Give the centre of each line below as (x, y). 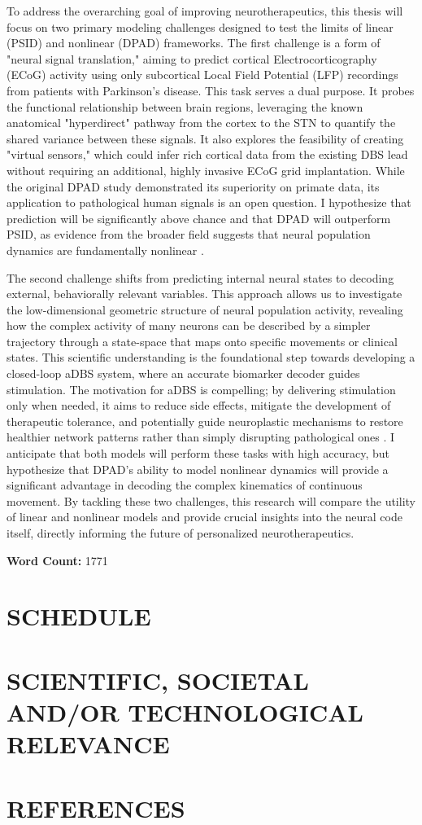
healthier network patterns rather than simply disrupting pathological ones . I (200, 437)
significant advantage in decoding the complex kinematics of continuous (185, 485)
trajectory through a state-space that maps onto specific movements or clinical (202, 341)
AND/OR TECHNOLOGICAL (185, 711)
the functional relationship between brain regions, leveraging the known (185, 106)
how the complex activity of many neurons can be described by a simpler (189, 325)
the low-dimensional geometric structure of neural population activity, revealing (205, 309)
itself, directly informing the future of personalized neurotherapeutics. (181, 533)
